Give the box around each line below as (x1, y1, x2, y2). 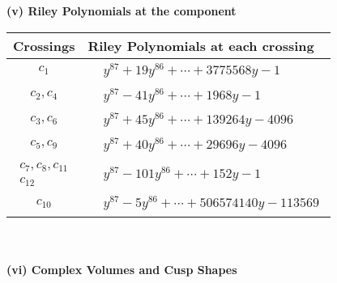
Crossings (13, 36, 75, 55)
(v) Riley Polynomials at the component (6, 2, 237, 19)
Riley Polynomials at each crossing (87, 36, 314, 55)
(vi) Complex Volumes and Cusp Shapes (6, 260, 237, 277)
